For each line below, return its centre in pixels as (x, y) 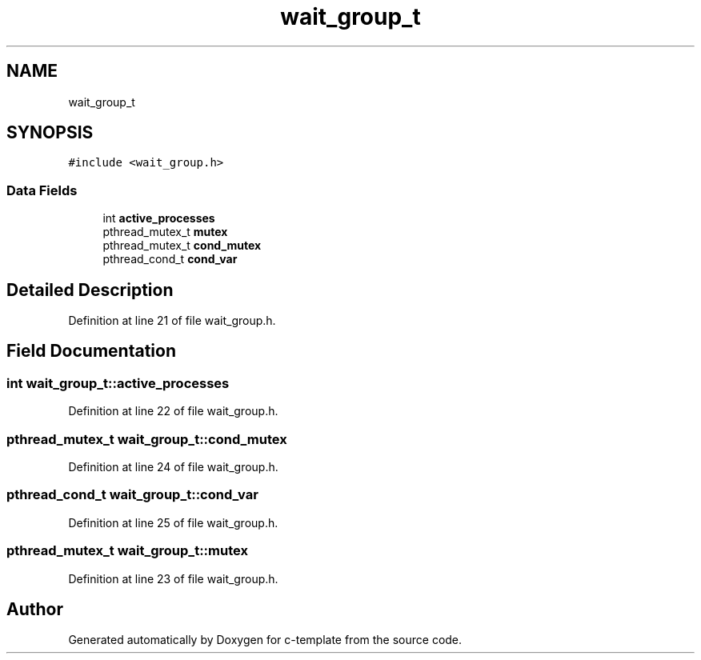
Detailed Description (90, 290)
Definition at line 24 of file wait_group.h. (173, 467)
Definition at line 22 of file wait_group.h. (173, 411)
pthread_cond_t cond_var (170, 259)
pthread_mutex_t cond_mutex (182, 246)
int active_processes (159, 218)
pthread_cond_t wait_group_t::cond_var (132, 495)
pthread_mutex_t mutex (165, 232)
